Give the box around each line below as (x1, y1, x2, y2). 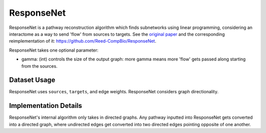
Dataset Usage (9, 76, 56, 84)
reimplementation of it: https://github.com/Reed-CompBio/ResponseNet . (9, 38, 157, 44)
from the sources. (21, 63, 58, 69)
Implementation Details (9, 102, 82, 110)
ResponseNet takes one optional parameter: (9, 47, 99, 53)
